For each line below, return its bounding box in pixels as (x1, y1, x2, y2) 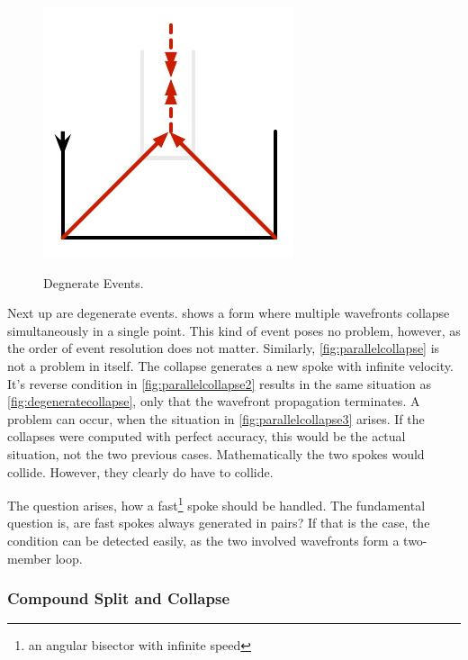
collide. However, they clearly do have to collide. (7, 462, 274, 481)
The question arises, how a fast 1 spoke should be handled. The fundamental (7, 493, 426, 514)
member (7, 548, 52, 567)
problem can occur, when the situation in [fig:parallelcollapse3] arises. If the (7, 409, 425, 428)
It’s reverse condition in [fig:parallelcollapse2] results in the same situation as (7, 374, 431, 393)
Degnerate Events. (43, 273, 144, 292)
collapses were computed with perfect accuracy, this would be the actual (7, 427, 406, 446)
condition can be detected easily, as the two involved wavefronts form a (7, 530, 400, 549)
